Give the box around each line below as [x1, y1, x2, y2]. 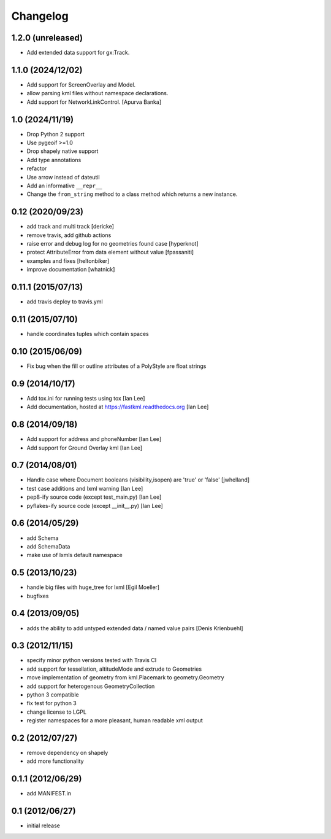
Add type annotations [26, 156, 82, 163]
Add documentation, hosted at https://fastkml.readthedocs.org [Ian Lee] [26, 403, 209, 411]
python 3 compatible [26, 691, 79, 698]
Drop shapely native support [26, 147, 99, 155]
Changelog [11, 9, 69, 23]
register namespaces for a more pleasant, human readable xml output [26, 717, 204, 724]
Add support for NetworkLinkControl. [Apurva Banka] [26, 98, 162, 106]
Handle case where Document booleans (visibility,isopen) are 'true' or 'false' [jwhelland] [26, 476, 250, 483]
